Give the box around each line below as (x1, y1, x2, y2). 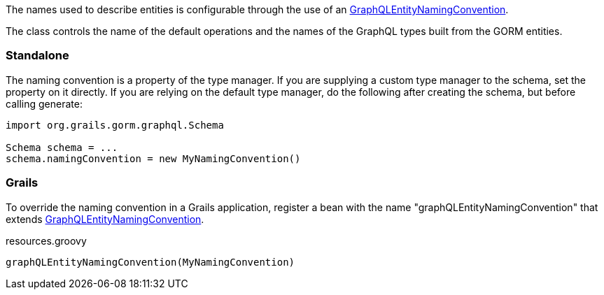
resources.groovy (6, 234, 87, 247)
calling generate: (6, 97, 83, 110)
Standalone (6, 48, 69, 63)
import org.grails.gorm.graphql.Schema (6, 119, 224, 131)
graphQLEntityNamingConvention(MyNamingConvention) (6, 256, 295, 268)
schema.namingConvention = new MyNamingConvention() (6, 152, 301, 164)
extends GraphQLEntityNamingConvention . (6, 213, 204, 225)
